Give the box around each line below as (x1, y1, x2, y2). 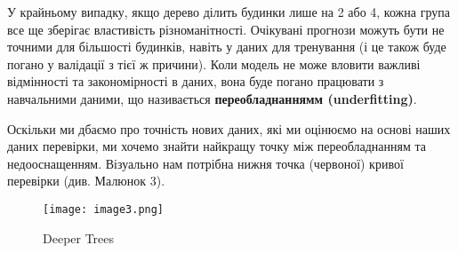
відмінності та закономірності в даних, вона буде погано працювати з (7, 72, 384, 91)
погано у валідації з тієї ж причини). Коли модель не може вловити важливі (7, 54, 421, 73)
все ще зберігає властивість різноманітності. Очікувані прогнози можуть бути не (7, 20, 445, 38)
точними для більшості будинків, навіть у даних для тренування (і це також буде (7, 37, 446, 56)
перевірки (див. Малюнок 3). (7, 171, 165, 190)
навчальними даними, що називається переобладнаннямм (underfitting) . (7, 89, 417, 107)
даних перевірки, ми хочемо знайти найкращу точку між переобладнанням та (7, 137, 426, 155)
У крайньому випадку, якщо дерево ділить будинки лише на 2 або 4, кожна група (7, 3, 450, 20)
